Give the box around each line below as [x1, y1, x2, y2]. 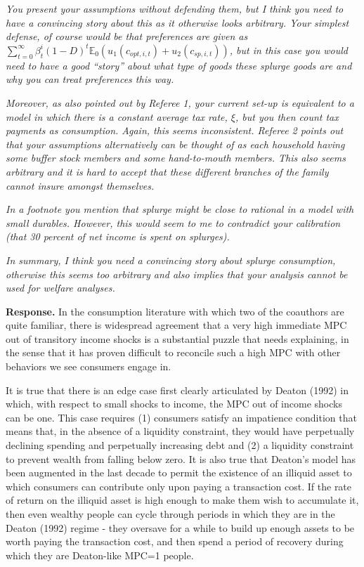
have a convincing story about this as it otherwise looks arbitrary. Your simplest [6, 15, 349, 30]
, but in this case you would [229, 42, 348, 57]
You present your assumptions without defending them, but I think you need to [6, 1, 344, 15]
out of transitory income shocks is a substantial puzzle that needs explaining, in [6, 331, 349, 346]
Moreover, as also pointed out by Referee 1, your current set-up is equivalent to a [6, 95, 354, 110]
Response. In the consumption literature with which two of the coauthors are [6, 304, 344, 318]
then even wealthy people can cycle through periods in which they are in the [6, 507, 335, 521]
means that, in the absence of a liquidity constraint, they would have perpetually [6, 424, 355, 438]
